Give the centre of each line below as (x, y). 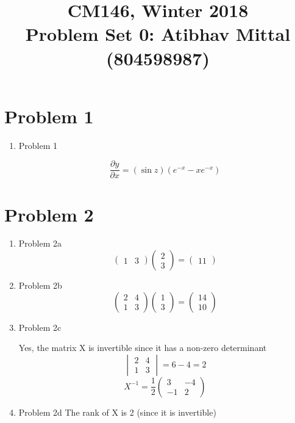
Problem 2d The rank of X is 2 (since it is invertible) (117, 412)
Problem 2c (40, 327)
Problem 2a (40, 243)
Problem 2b (40, 285)
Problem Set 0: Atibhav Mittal (158, 34)
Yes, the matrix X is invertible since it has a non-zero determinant (143, 348)
